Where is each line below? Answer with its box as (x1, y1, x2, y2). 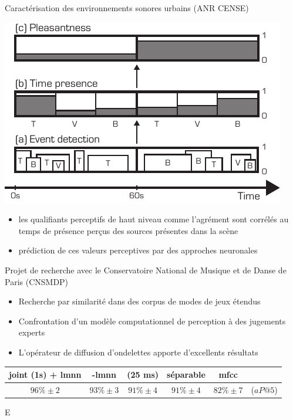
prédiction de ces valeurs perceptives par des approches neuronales (18, 244, 258, 256)
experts (18, 326, 45, 338)
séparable (167, 368, 206, 381)
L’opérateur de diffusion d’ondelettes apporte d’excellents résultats (18, 346, 258, 358)
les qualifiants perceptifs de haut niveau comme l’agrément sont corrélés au (18, 213, 289, 225)
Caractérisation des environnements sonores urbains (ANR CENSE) (5, 2, 249, 13)
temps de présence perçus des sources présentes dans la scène (18, 224, 238, 236)
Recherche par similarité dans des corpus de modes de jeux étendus (18, 295, 261, 307)
